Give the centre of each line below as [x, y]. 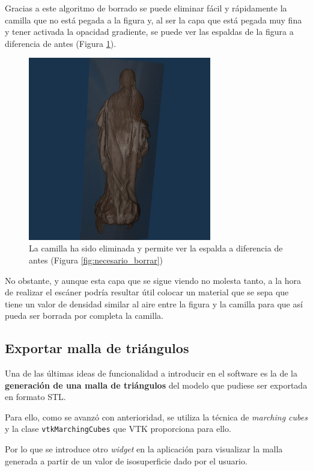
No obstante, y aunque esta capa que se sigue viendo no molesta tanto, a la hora [153, 280]
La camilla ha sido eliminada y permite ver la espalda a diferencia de [156, 248]
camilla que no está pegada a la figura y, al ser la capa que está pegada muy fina [153, 20]
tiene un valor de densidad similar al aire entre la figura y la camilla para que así [154, 303]
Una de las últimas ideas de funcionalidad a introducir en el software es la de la [151, 373]
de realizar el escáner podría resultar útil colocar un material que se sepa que [147, 292]
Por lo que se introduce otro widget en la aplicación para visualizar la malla [144, 449]
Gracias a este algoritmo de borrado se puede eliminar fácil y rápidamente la [146, 8]
